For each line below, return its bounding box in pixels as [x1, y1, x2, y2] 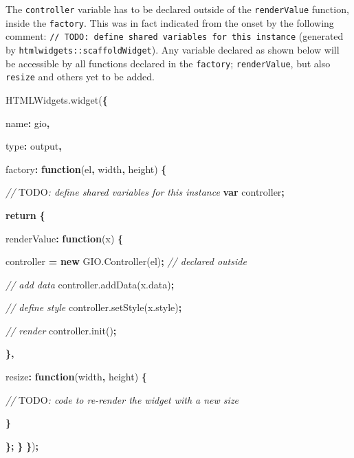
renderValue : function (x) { [5, 231, 124, 245]
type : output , [5, 139, 62, 153]
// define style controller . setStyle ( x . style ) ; [5, 300, 182, 314]
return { [5, 207, 45, 222]
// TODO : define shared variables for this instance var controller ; [5, 185, 285, 199]
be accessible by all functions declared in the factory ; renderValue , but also [5, 56, 331, 70]
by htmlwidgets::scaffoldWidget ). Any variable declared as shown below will [5, 42, 340, 56]
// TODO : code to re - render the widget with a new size [5, 392, 239, 407]
